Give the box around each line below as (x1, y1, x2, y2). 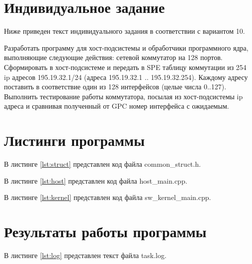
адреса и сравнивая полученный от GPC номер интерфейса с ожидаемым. (4, 101, 229, 111)
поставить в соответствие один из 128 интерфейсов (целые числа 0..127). (4, 81, 227, 92)
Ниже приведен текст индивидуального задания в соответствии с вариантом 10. (4, 26, 245, 36)
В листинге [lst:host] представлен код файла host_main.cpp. (4, 175, 187, 186)
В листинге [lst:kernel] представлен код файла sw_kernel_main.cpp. (4, 192, 211, 202)
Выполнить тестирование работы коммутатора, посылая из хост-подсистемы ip (4, 91, 243, 101)
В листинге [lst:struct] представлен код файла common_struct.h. (4, 159, 201, 169)
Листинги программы (4, 130, 145, 150)
